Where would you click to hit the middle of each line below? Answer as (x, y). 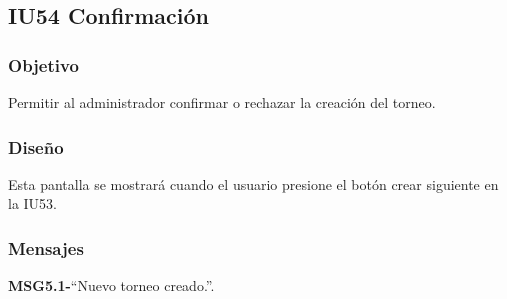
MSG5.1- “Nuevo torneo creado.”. (111, 285)
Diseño (36, 146)
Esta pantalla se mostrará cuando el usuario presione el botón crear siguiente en (253, 183)
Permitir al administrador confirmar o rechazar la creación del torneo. (222, 102)
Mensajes (46, 247)
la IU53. (32, 203)
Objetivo (43, 64)
